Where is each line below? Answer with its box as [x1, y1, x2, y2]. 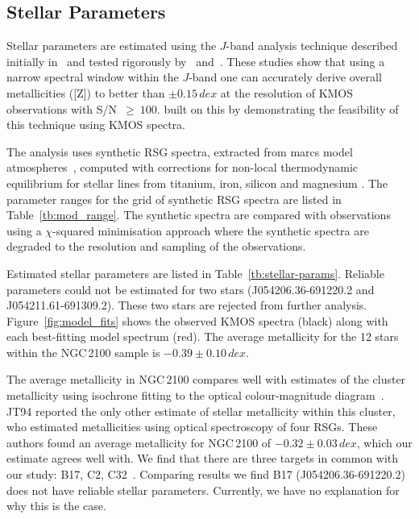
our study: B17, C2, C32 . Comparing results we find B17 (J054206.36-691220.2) [6, 466, 405, 483]
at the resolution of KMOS [220, 84, 354, 101]
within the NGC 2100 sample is [6, 343, 160, 360]
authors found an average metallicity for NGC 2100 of [6, 434, 272, 450]
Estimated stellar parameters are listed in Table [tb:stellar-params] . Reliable [6, 264, 384, 281]
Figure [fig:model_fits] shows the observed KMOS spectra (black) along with [6, 312, 388, 329]
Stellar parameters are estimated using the [6, 37, 217, 54]
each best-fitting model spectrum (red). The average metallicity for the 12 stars [6, 328, 399, 345]
